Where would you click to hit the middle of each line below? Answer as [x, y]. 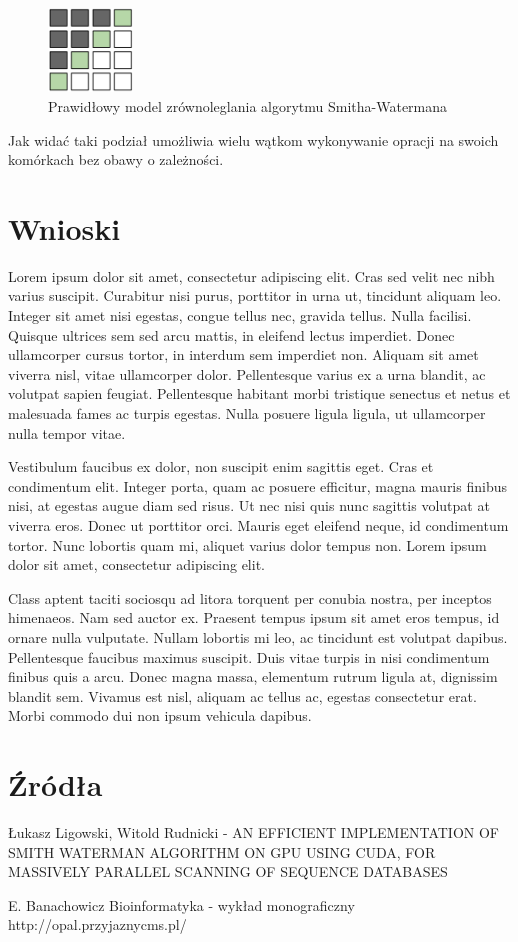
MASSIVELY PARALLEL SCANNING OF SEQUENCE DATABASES [228, 871]
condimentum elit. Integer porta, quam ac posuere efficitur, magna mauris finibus [257, 485]
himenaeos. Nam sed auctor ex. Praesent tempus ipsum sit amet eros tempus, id [254, 617]
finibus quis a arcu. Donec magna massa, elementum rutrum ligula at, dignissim [253, 676]
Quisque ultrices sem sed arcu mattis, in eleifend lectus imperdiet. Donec [231, 334]
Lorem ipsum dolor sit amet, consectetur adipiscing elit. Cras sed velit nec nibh [251, 275]
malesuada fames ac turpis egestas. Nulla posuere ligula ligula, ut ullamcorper [247, 413]
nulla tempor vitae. [67, 432]
